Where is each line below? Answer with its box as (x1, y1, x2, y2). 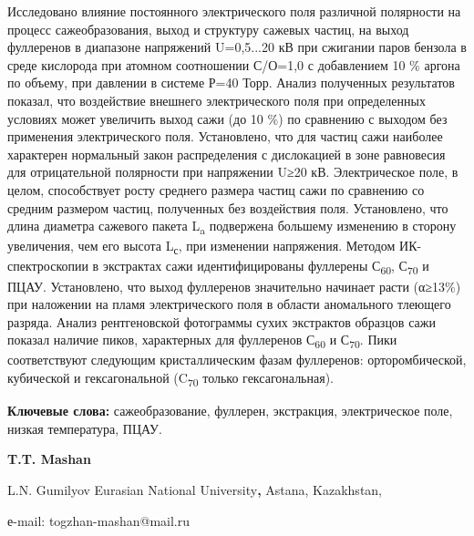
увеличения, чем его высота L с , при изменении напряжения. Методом (7, 236, 396, 258)
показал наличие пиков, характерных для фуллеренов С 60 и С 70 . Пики (7, 330, 397, 352)
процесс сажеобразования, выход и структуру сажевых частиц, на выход (7, 19, 409, 38)
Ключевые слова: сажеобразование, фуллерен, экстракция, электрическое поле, (7, 401, 453, 420)
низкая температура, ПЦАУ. (7, 418, 162, 438)
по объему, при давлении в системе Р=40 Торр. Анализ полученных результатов (7, 73, 455, 92)
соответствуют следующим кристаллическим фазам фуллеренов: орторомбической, (7, 350, 467, 369)
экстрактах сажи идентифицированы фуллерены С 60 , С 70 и (102, 256, 429, 278)
